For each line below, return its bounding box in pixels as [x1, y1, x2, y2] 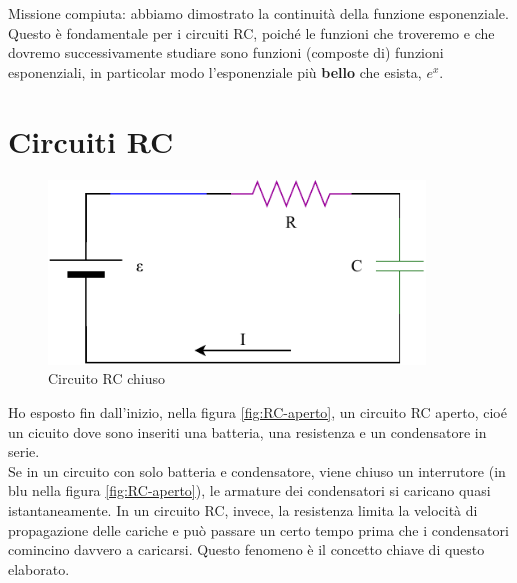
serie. [8, 441, 40, 462]
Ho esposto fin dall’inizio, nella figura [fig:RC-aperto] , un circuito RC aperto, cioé [8, 402, 507, 422]
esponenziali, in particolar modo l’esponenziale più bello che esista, [8, 61, 422, 82]
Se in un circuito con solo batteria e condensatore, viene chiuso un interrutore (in [8, 460, 506, 481]
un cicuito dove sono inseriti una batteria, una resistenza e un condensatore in [8, 421, 487, 442]
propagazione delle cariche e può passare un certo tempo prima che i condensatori [8, 519, 509, 540]
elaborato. [8, 558, 70, 579]
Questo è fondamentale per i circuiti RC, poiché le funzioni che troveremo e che [8, 22, 495, 43]
